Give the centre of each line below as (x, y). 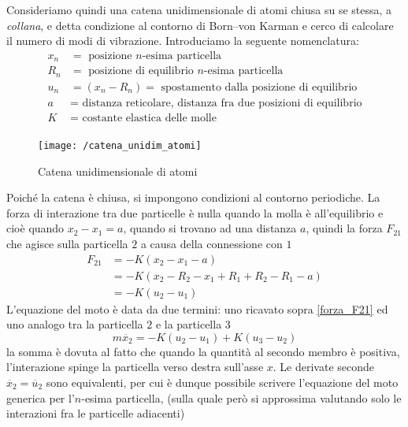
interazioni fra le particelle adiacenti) (96, 413)
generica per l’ (41, 397)
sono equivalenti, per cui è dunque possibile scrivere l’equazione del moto (222, 382)
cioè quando (35, 228)
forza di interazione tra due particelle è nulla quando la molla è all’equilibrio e (195, 212)
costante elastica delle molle (149, 118)
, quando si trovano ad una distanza (210, 228)
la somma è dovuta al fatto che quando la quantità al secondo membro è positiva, (203, 351)
